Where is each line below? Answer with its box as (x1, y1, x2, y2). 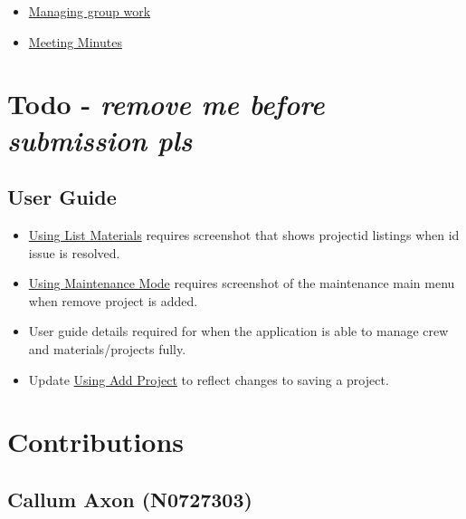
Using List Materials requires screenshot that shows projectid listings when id (28, 225, 460, 244)
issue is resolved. (28, 243, 120, 262)
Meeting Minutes (28, 32, 122, 51)
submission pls (7, 120, 193, 159)
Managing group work (28, 2, 151, 20)
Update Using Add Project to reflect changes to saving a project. (28, 370, 389, 389)
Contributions (7, 423, 185, 460)
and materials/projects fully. (28, 339, 186, 358)
